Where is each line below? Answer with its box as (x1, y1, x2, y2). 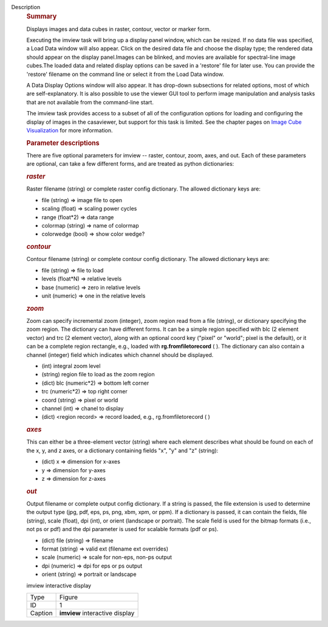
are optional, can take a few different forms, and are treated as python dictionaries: (26, 160, 234, 168)
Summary (26, 12, 57, 21)
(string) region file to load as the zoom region (41, 371, 155, 378)
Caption (30, 609, 53, 617)
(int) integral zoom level (41, 362, 101, 370)
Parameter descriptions (26, 138, 100, 147)
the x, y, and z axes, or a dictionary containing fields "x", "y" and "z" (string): (26, 447, 219, 454)
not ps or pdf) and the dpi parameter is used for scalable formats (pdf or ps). (26, 526, 219, 533)
